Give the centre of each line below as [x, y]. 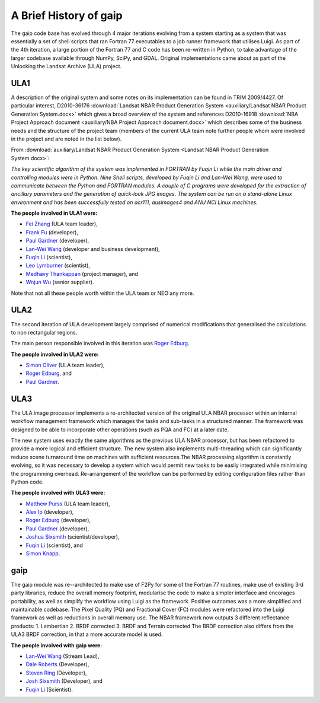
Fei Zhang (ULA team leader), [62, 224]
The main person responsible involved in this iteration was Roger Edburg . [100, 343]
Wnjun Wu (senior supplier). [60, 282]
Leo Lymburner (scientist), [58, 265]
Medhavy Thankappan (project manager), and [82, 273]
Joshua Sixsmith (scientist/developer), [73, 537]
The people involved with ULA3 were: [58, 493]
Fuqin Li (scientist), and [54, 545]
